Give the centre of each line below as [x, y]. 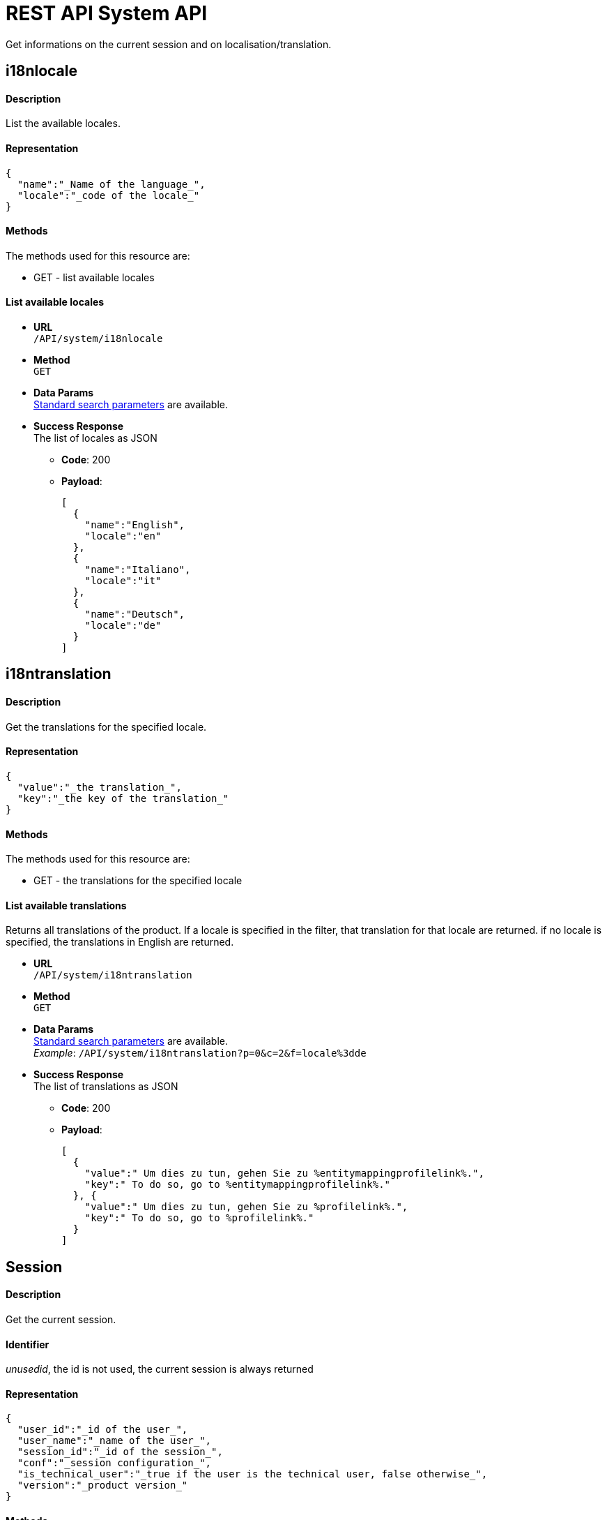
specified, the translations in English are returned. [120, 942]
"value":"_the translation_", [99, 787]
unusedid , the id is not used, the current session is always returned [160, 1369]
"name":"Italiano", [138, 570]
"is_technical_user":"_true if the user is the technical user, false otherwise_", [252, 1474]
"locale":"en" [123, 536]
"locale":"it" [123, 581]
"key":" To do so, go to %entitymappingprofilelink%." [238, 1185]
